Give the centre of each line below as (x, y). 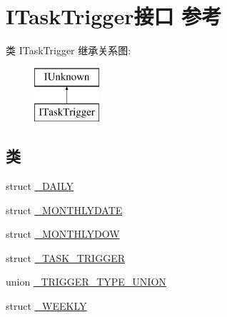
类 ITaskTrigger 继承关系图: (69, 50)
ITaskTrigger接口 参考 (114, 16)
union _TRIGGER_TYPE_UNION (86, 282)
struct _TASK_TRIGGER (65, 257)
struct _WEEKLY (46, 306)
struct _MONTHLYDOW (63, 234)
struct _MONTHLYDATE (64, 210)
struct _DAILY (40, 186)
